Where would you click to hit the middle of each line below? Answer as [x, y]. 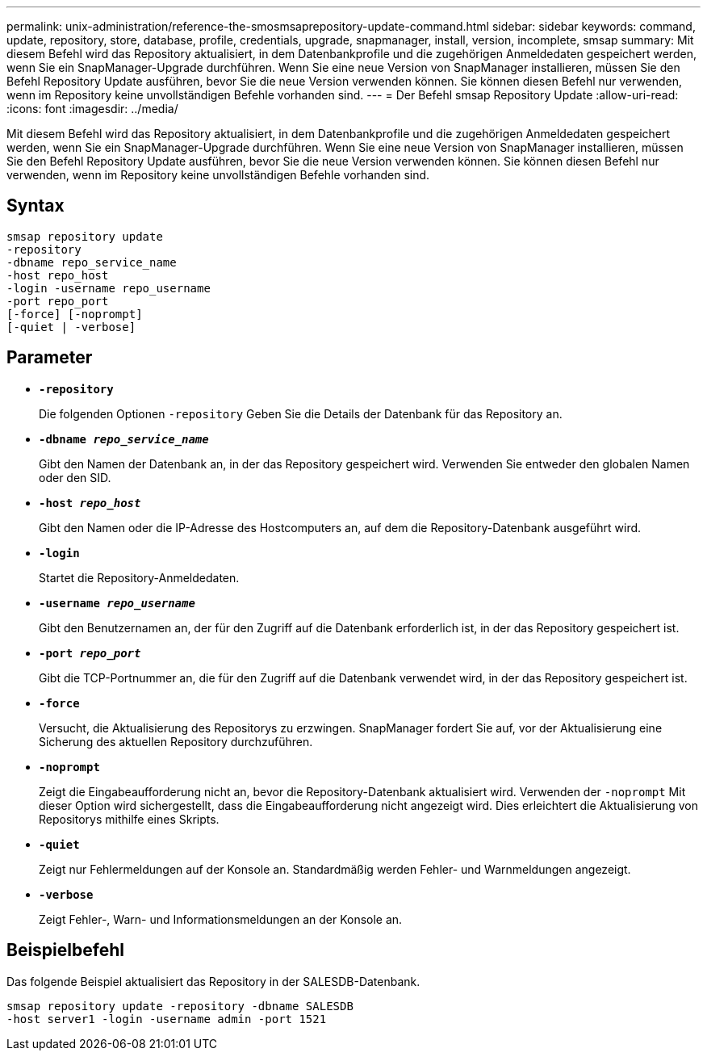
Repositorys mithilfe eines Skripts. [129, 819]
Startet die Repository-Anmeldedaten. [139, 577]
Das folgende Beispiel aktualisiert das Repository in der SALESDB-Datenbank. [213, 981]
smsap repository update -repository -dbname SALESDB [180, 1006]
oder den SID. [75, 477]
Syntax [36, 206]
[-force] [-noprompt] [75, 314]
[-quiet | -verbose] [71, 327]
